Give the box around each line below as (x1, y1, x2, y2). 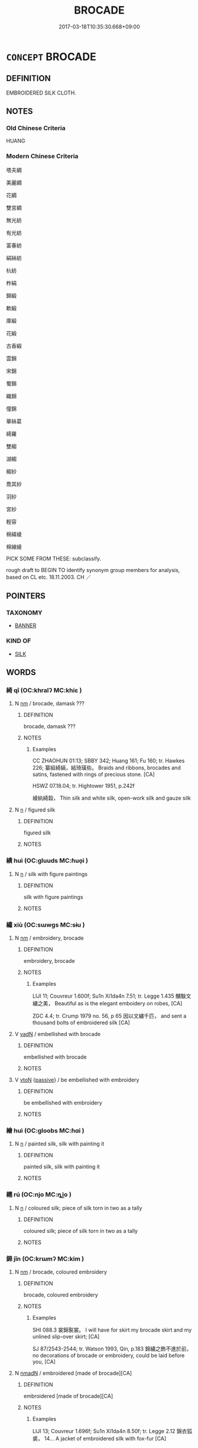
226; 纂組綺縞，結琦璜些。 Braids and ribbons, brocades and (32, 764, 181, 771)
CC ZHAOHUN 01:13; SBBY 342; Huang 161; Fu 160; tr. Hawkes (32, 757, 185, 764)
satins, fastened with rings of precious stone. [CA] (32, 771, 155, 778)
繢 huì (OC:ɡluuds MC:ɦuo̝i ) (6, 856, 89, 865)
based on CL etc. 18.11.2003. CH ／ (6, 573, 92, 580)
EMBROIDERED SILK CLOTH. (6, 89, 77, 96)
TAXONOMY (6, 609, 43, 617)
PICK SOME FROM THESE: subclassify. (6, 555, 102, 562)
